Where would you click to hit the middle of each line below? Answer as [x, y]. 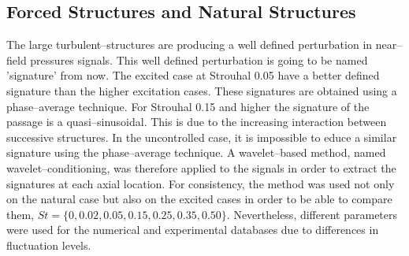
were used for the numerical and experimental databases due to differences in [193, 230]
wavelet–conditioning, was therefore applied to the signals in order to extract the [201, 167]
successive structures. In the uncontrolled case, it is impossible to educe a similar [202, 137]
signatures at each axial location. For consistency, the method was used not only [201, 183]
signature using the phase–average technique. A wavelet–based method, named [196, 152]
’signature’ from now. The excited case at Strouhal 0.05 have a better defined [193, 75]
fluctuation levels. [49, 245]
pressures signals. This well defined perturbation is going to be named [199, 59]
